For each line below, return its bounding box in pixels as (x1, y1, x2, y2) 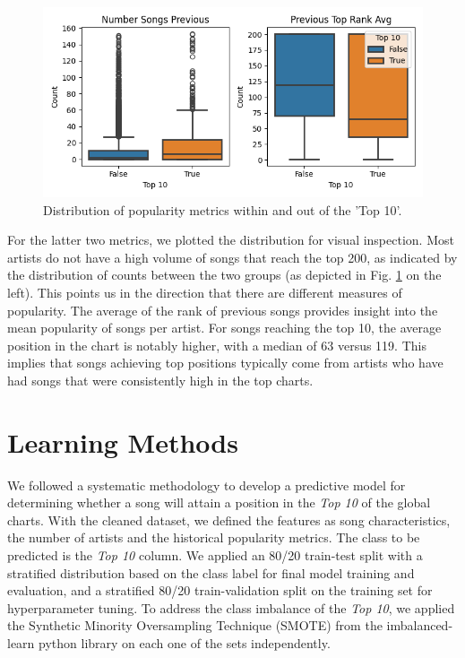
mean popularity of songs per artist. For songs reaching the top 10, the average (7, 318, 442, 337)
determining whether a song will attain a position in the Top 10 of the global (7, 493, 431, 512)
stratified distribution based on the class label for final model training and (7, 563, 415, 582)
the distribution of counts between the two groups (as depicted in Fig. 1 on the (7, 265, 442, 284)
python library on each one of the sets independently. (39, 634, 331, 652)
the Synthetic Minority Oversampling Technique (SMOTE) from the (7, 616, 383, 635)
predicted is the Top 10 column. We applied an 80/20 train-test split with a (7, 546, 423, 565)
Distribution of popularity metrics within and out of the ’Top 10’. (43, 200, 402, 219)
